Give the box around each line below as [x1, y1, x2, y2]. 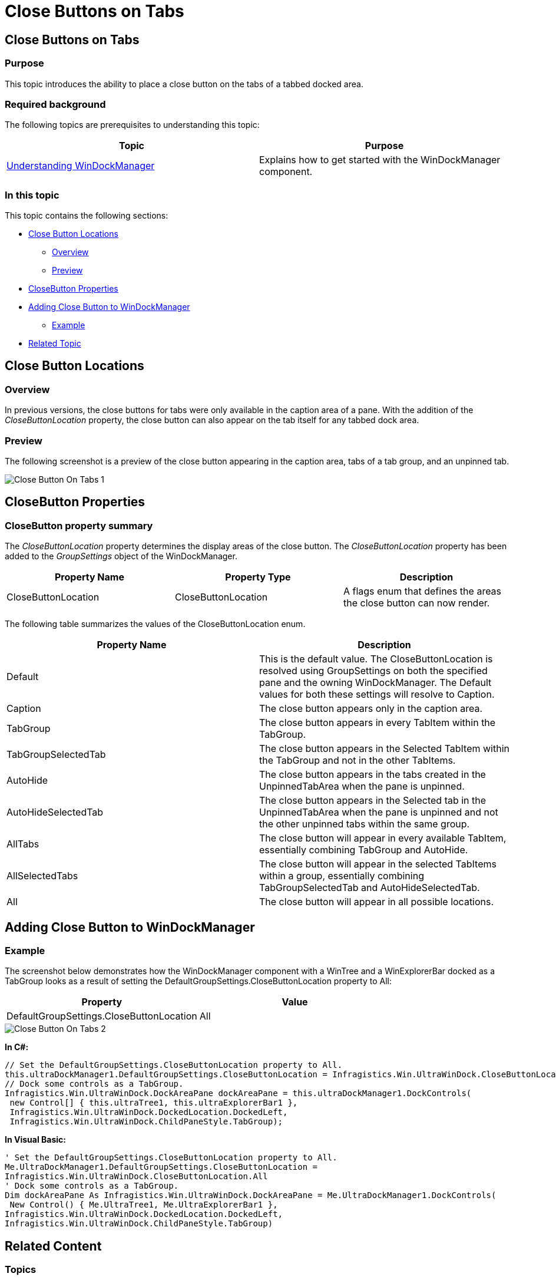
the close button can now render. [343, 597, 490, 609]
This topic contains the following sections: [5, 210, 168, 221]
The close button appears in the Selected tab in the [259, 794, 486, 807]
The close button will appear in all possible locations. [259, 896, 494, 908]
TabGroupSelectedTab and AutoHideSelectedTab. [259, 882, 480, 894]
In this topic [5, 189, 59, 201]
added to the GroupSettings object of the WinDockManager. [5, 551, 237, 562]
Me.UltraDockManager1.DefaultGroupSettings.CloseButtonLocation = [5, 1162, 318, 1172]
